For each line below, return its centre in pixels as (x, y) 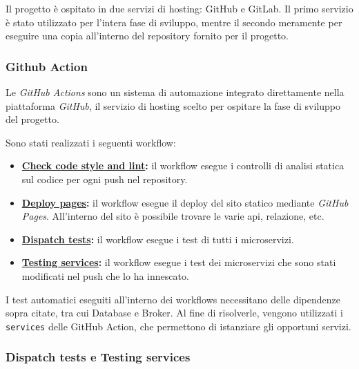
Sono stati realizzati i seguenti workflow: (91, 142)
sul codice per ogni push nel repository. (105, 179)
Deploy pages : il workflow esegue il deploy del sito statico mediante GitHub (185, 202)
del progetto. (32, 119)
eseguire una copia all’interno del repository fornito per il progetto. (147, 36)
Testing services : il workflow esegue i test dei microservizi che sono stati (179, 262)
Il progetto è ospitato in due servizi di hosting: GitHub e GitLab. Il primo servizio (179, 8)
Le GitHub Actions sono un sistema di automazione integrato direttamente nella (175, 92)
